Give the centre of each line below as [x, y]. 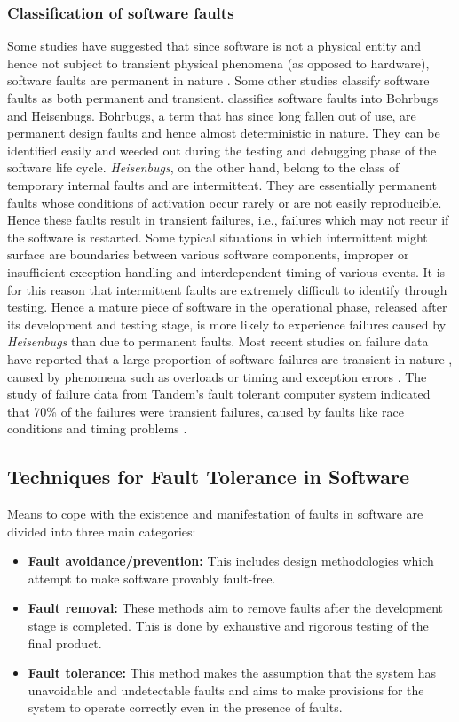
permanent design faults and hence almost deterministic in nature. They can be [224, 133]
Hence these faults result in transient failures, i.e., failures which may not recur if [228, 220]
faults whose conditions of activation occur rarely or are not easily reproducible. [225, 202]
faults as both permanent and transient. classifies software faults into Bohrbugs [223, 98]
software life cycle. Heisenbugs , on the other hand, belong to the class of [203, 167]
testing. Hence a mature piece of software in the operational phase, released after [227, 307]
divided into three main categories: [102, 531]
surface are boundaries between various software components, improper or [208, 254]
